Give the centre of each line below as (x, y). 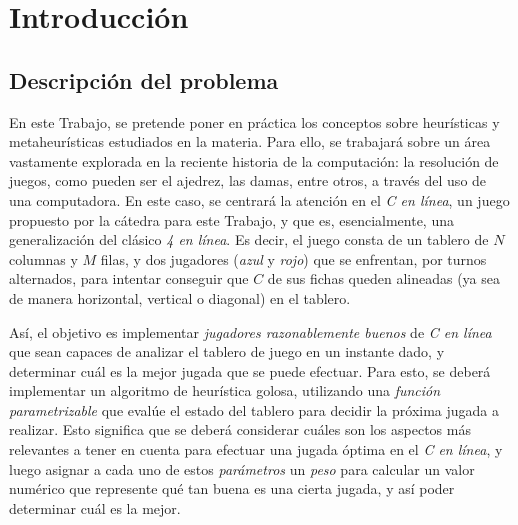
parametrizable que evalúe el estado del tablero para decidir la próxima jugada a (254, 409)
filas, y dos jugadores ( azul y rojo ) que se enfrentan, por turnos (293, 258)
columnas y (43, 258)
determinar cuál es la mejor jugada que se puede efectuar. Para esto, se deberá (250, 370)
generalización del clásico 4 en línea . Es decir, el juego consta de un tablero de (249, 239)
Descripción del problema (144, 79)
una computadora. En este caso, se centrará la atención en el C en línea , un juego (259, 199)
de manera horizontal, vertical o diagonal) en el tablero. (180, 297)
